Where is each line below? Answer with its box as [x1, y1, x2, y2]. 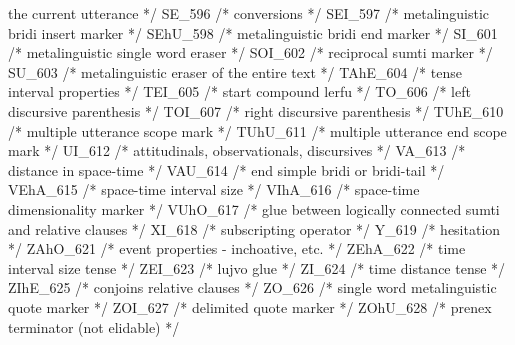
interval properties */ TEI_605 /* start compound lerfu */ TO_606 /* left [8, 81, 471, 102]
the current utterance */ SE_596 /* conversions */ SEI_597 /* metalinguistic [8, 3, 490, 23]
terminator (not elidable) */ [8, 316, 180, 337]
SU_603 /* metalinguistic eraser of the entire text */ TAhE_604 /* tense [8, 61, 462, 82]
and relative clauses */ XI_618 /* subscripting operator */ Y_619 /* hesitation [8, 218, 501, 239]
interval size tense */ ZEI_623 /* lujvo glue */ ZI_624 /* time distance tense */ [8, 257, 506, 278]
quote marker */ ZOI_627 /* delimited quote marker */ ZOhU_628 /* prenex [8, 296, 492, 317]
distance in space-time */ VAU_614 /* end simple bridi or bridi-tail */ [8, 159, 445, 180]
